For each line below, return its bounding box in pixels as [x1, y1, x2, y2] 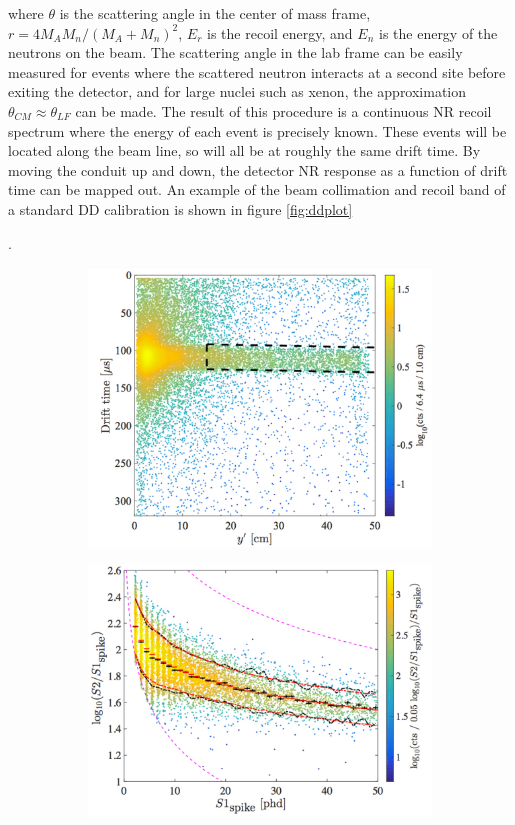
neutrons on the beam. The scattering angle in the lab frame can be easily [8, 42, 463, 63]
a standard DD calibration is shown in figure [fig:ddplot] [8, 198, 353, 219]
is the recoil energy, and [207, 22, 353, 43]
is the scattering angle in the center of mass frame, [59, 3, 371, 23]
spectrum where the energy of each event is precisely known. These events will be [8, 120, 507, 141]
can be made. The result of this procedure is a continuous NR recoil [75, 100, 492, 121]
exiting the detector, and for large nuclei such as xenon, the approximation [8, 81, 467, 102]
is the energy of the [378, 22, 498, 43]
